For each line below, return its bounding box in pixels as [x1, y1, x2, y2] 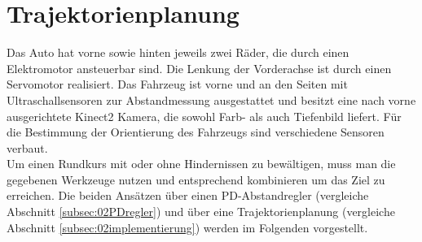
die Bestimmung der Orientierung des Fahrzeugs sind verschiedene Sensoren [7, 123, 385, 140]
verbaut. [7, 139, 48, 156]
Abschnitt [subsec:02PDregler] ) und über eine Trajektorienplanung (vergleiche [7, 203, 395, 220]
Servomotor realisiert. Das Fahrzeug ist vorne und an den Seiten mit [7, 76, 348, 93]
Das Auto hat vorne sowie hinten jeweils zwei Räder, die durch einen [7, 44, 349, 61]
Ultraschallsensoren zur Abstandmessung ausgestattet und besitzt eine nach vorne [7, 91, 416, 108]
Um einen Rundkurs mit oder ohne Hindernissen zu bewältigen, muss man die [7, 155, 396, 172]
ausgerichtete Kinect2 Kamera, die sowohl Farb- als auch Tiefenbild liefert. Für [7, 107, 402, 124]
